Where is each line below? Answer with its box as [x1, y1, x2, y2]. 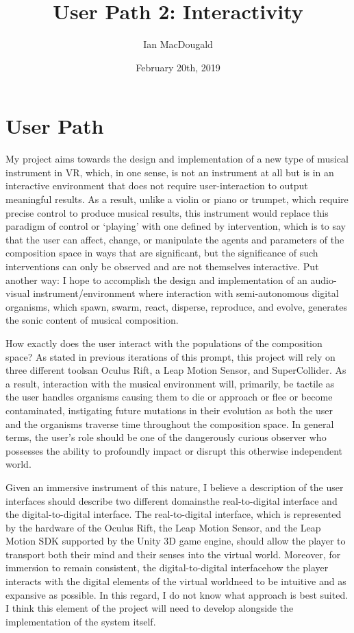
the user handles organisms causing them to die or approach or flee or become [5, 390, 333, 404]
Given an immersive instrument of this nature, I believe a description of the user [5, 479, 344, 494]
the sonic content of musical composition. [5, 313, 179, 327]
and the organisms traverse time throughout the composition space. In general [5, 416, 334, 431]
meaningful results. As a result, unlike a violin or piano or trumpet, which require [5, 192, 349, 206]
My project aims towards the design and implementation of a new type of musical [5, 152, 349, 166]
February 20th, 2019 [136, 60, 220, 74]
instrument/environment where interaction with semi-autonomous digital [33, 286, 339, 300]
